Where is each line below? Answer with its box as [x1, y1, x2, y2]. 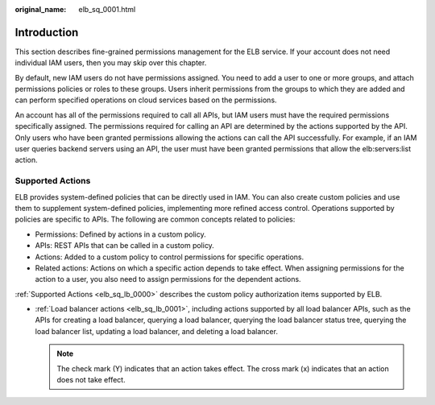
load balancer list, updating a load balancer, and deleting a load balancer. [35, 326, 278, 336]
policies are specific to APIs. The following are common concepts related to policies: [14, 214, 296, 225]
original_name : [14, 5, 67, 14]
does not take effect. [56, 375, 126, 385]
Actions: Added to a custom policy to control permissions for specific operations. [35, 252, 304, 262]
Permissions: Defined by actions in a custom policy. [35, 229, 206, 239]
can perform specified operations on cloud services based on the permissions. [14, 95, 277, 105]
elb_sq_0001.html [78, 5, 136, 14]
